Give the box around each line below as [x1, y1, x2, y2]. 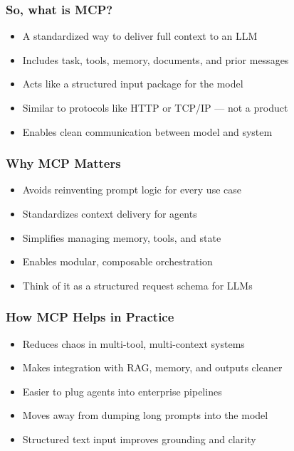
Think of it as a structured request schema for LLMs [22, 277, 253, 292]
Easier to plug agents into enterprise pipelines [22, 383, 222, 398]
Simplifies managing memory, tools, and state [22, 230, 221, 245]
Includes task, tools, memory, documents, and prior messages [22, 52, 289, 67]
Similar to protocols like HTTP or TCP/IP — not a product [22, 100, 288, 115]
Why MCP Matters [6, 154, 121, 172]
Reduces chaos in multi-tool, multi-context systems [22, 336, 245, 351]
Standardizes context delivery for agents [22, 206, 197, 221]
